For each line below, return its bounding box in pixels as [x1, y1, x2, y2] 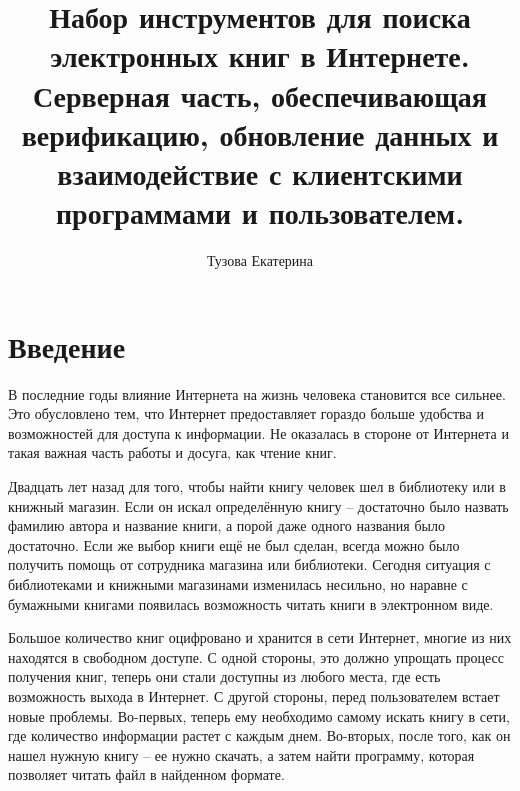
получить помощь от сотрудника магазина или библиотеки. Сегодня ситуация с [8, 554, 491, 575]
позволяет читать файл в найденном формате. [8, 764, 285, 785]
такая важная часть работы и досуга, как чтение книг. [8, 442, 337, 463]
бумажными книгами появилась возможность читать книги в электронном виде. [8, 593, 494, 614]
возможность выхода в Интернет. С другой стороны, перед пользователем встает [8, 685, 500, 706]
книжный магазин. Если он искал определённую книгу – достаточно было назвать [8, 495, 509, 516]
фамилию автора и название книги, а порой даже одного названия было [8, 515, 445, 536]
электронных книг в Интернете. [50, 35, 470, 76]
